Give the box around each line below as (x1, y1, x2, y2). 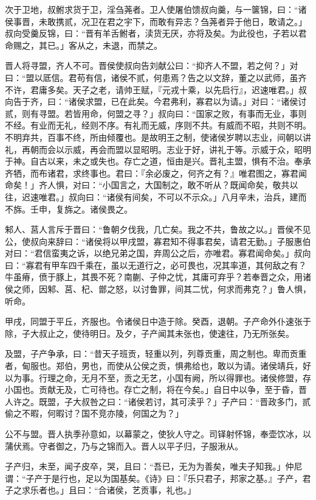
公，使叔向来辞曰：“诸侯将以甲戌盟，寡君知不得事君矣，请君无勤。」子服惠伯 (5, 234, 311, 247)
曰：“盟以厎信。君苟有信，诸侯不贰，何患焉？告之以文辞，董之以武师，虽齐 (5, 71, 307, 83)
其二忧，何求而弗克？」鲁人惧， (183, 283, 311, 295)
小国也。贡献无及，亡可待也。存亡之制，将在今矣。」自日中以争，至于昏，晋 (5, 383, 307, 396)
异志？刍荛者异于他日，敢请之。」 (174, 15, 307, 27)
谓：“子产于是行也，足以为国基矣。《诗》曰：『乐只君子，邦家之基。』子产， (5, 471, 303, 484)
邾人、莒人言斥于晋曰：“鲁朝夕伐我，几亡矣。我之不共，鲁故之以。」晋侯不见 (5, 223, 311, 236)
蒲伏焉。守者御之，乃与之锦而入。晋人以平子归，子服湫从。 (5, 439, 243, 452)
